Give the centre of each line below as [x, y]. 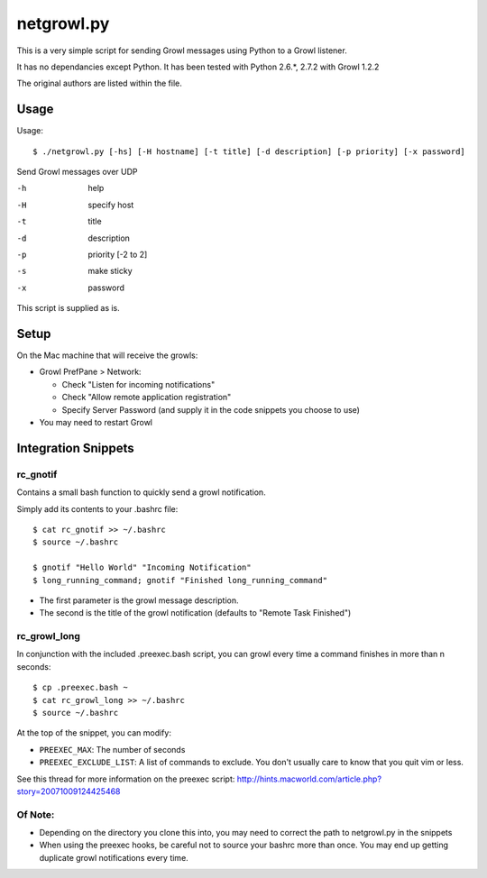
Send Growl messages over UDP [78, 172]
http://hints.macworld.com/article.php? [309, 779]
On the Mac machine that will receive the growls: [107, 355]
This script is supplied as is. [69, 308]
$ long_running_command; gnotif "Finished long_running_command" [180, 580]
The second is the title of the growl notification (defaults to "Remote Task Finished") [195, 613]
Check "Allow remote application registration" [147, 398]
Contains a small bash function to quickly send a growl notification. [141, 492]
